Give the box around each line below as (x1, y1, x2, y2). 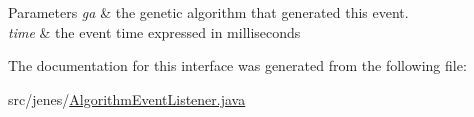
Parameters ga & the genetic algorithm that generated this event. (8, 2, 409, 22)
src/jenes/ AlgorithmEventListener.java (8, 88, 246, 109)
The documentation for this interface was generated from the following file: (8, 55, 467, 76)
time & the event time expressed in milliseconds (8, 21, 301, 42)
